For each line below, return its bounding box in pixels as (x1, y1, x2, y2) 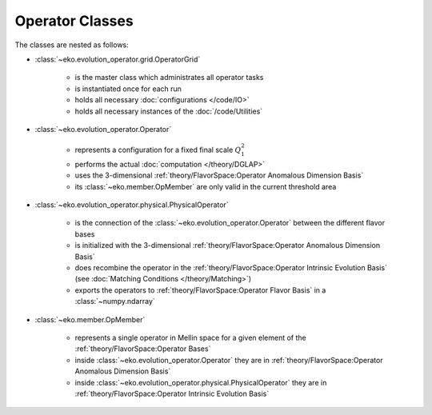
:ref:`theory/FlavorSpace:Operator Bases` (74, 344, 211, 353)
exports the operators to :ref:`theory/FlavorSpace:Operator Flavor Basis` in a (74, 285, 326, 295)
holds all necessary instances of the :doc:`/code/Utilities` (74, 106, 263, 116)
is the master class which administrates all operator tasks (74, 73, 264, 82)
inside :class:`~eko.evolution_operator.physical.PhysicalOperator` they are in (74, 377, 327, 387)
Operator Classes (14, 12, 134, 30)
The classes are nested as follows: (14, 40, 130, 50)
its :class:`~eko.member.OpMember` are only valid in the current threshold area (74, 182, 337, 191)
